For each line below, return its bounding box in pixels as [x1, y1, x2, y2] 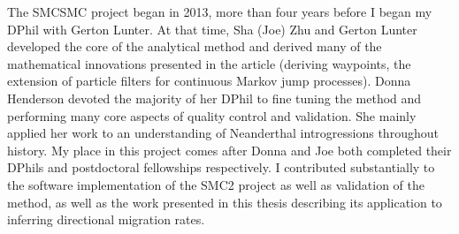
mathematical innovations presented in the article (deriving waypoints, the [7, 54, 411, 72]
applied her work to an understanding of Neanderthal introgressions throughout [7, 124, 439, 142]
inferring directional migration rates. [7, 210, 205, 229]
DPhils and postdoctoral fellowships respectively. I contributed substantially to [7, 158, 435, 177]
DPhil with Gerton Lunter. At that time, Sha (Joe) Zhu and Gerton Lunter [7, 19, 417, 38]
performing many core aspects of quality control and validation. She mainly [7, 106, 417, 125]
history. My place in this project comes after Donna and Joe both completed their [7, 140, 452, 159]
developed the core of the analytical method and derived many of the [7, 37, 382, 56]
